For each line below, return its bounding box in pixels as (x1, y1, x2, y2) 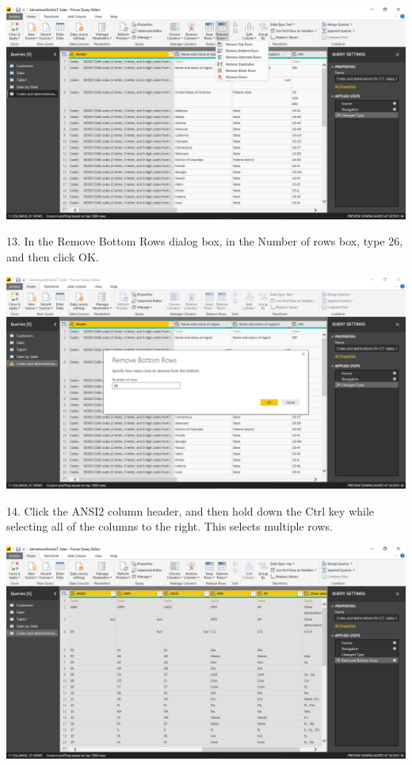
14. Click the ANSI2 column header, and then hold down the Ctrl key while (6, 502, 375, 519)
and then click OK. (6, 248, 99, 265)
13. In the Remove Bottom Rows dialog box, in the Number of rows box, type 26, (6, 233, 403, 249)
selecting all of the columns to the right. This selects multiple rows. (6, 518, 333, 535)
